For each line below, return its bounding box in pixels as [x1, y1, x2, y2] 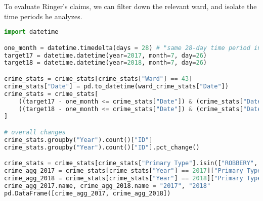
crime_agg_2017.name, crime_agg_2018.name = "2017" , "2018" [4, 182, 211, 189]
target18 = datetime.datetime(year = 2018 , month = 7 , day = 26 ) [4, 59, 207, 67]
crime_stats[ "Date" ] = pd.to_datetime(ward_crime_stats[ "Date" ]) [4, 82, 229, 90]
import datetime [4, 28, 59, 36]
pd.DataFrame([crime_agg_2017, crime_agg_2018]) [4, 189, 171, 197]
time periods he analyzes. [4, 11, 82, 21]
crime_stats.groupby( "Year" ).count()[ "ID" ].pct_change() [4, 143, 200, 151]
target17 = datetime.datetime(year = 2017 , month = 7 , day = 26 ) [4, 52, 207, 59]
